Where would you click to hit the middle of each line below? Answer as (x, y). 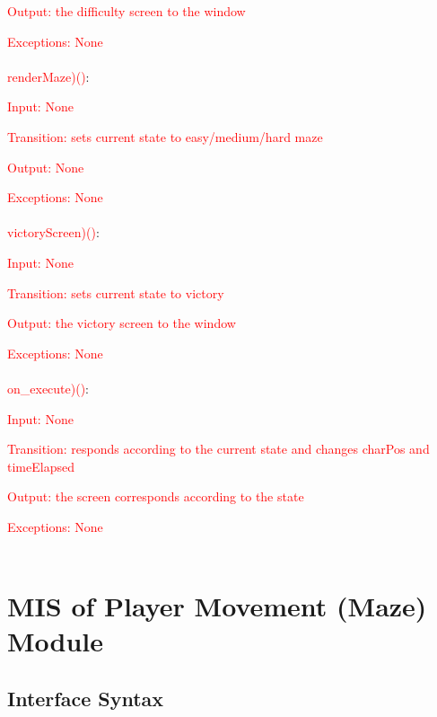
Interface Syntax (86, 699)
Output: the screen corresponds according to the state (156, 496)
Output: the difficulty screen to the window (127, 11)
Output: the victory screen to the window (122, 323)
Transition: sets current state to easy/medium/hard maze (165, 136)
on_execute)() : (48, 388)
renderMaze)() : (48, 76)
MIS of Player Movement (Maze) (217, 606)
